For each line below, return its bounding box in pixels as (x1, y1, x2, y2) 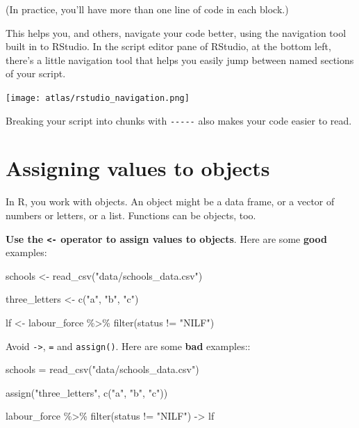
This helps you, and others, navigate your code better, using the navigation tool (6, 25, 347, 40)
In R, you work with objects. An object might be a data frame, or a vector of (6, 194, 335, 209)
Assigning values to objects (6, 154, 270, 182)
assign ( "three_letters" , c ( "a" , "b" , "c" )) (6, 385, 168, 399)
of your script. (6, 66, 66, 81)
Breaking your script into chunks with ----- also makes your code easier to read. (6, 113, 352, 127)
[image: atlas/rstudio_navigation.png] (6, 93, 190, 103)
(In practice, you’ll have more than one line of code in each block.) (6, 2, 289, 16)
